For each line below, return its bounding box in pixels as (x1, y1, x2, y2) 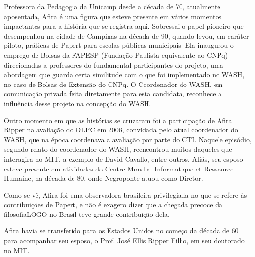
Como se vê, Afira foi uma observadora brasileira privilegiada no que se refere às (4, 189, 247, 200)
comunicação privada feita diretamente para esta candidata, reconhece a (4, 88, 222, 99)
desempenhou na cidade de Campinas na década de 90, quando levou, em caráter (4, 30, 249, 41)
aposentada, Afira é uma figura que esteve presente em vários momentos (4, 11, 222, 21)
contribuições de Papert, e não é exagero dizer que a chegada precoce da (4, 199, 222, 210)
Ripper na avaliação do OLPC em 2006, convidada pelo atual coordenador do (4, 125, 238, 135)
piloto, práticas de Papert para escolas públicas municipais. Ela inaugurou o (4, 40, 234, 50)
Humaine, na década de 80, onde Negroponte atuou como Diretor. (4, 173, 203, 183)
